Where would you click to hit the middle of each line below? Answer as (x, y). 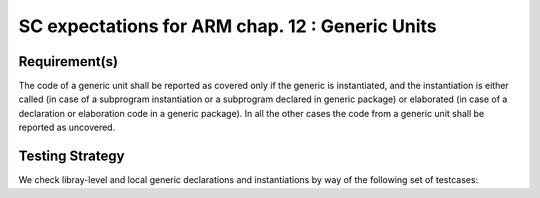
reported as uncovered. (67, 127)
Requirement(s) (68, 61)
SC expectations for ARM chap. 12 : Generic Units (227, 26)
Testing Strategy (71, 156)
